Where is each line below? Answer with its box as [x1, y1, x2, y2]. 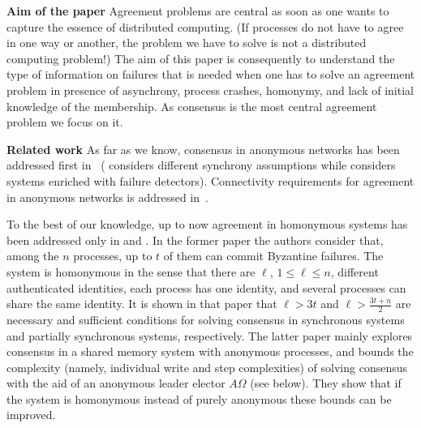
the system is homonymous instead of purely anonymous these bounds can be [6, 390, 392, 407]
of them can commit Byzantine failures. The [163, 247, 384, 264]
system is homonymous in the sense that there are [6, 263, 256, 280]
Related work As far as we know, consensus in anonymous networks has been [6, 140, 400, 157]
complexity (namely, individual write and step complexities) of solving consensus [6, 358, 408, 375]
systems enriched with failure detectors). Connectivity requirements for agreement [6, 172, 415, 189]
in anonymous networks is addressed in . [6, 188, 208, 205]
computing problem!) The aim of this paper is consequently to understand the [6, 49, 395, 66]
